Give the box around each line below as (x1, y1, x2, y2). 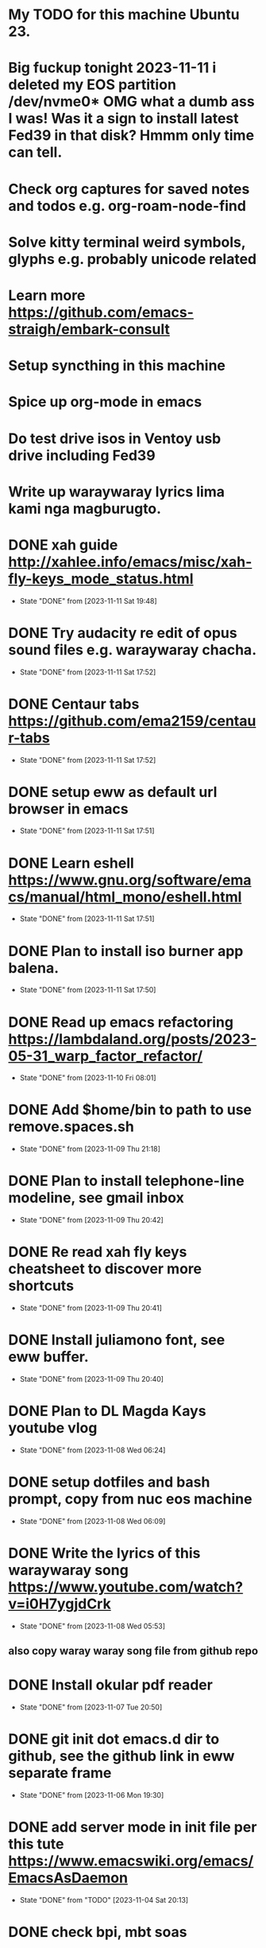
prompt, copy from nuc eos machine (8, 1490, 253, 1508)
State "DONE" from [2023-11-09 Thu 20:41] (19, 1303, 163, 1313)
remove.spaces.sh (8, 1118, 135, 1136)
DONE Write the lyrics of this (8, 1545, 201, 1562)
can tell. (8, 143, 63, 161)
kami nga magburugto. (8, 500, 161, 518)
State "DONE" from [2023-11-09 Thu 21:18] (19, 1144, 161, 1154)
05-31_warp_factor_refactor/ (8, 1047, 203, 1065)
